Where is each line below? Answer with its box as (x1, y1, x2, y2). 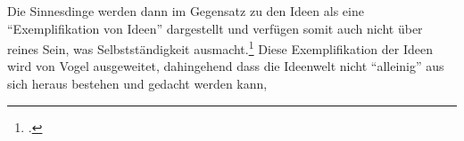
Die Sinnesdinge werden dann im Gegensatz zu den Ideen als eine (7, 2, 364, 20)
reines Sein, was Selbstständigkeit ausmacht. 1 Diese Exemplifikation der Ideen (7, 37, 433, 58)
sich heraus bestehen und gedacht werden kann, (7, 74, 268, 93)
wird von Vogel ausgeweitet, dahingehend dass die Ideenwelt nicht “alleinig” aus (7, 57, 444, 75)
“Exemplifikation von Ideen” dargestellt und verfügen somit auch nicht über (7, 19, 423, 37)
